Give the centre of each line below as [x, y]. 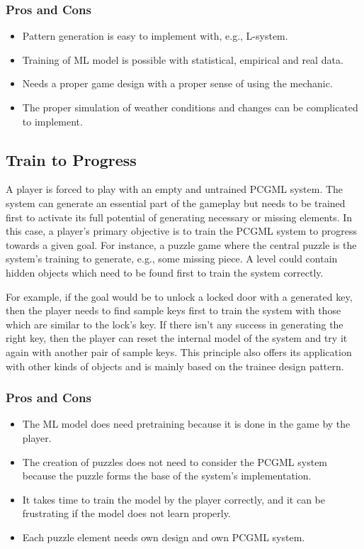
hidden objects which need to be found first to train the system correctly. [165, 272]
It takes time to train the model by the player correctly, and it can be [174, 499]
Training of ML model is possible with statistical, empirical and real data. [183, 59]
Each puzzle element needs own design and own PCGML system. [164, 537]
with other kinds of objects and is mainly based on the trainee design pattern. [175, 366]
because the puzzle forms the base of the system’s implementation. [167, 476]
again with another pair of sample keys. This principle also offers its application [179, 351]
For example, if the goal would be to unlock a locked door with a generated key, [179, 296]
